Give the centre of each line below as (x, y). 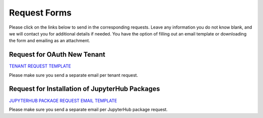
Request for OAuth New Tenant (57, 55)
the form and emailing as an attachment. (49, 41)
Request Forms (40, 13)
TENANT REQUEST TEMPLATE (40, 66)
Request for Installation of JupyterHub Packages (85, 89)
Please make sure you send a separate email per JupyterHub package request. (88, 109)
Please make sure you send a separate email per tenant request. (74, 75)
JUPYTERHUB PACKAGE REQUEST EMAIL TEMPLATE (63, 101)
